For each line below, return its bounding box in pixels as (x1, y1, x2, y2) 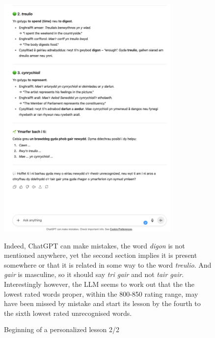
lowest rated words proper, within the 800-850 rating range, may (4, 288, 198, 299)
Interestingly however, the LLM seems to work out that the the (4, 279, 195, 289)
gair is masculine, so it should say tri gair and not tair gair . (4, 269, 184, 279)
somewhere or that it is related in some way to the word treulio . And (4, 259, 212, 270)
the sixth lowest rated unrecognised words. (4, 307, 132, 318)
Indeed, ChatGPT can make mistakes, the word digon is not (4, 240, 185, 250)
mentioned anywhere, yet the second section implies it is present (4, 250, 197, 260)
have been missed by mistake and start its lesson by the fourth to (4, 298, 201, 308)
